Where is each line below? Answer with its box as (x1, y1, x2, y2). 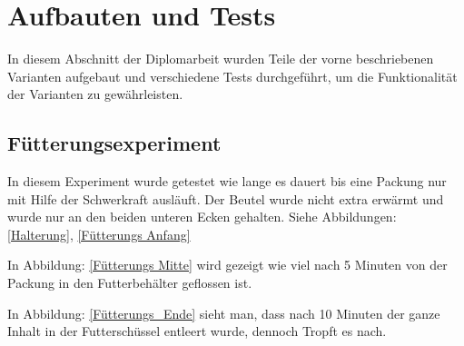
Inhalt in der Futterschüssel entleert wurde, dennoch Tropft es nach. (7, 321, 387, 341)
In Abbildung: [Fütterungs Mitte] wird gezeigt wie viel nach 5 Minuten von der (7, 255, 448, 274)
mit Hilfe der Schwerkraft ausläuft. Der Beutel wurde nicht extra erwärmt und (7, 189, 444, 208)
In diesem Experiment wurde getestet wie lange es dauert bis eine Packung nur (7, 172, 447, 191)
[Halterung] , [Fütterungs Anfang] (7, 224, 191, 243)
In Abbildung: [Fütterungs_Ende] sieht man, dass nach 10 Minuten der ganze (7, 303, 440, 322)
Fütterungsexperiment (7, 129, 222, 157)
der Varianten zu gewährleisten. (7, 84, 183, 104)
